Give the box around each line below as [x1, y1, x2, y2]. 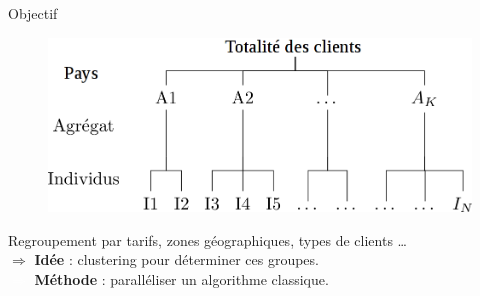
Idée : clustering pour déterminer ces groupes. [34, 249, 319, 270]
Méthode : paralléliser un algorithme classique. [34, 269, 329, 289]
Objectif [8, 3, 58, 23]
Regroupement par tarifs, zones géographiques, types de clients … [8, 229, 407, 250]
